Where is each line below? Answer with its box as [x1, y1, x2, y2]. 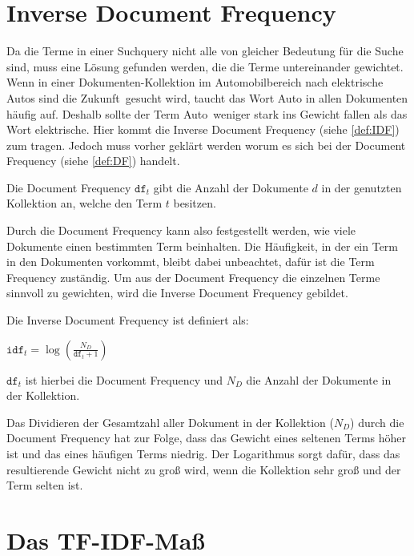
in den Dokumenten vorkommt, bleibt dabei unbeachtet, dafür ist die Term [6, 253, 375, 270]
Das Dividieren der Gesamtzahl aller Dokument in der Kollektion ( [6, 413, 334, 430]
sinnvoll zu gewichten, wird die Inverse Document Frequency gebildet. [6, 284, 348, 301]
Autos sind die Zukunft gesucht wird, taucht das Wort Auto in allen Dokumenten [6, 89, 408, 106]
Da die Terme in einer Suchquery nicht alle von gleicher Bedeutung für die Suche [6, 42, 404, 59]
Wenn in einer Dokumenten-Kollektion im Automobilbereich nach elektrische [6, 74, 384, 91]
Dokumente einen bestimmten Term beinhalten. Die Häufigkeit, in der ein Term [6, 237, 399, 254]
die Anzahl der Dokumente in [246, 371, 392, 388]
